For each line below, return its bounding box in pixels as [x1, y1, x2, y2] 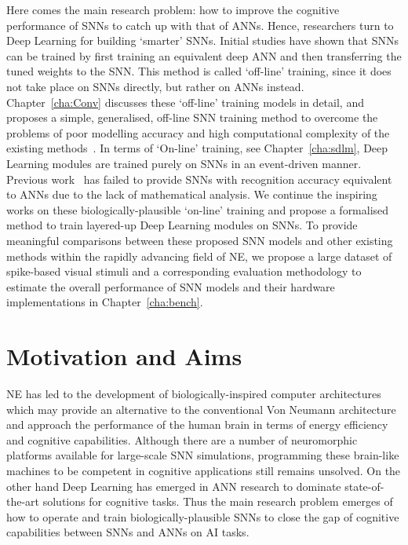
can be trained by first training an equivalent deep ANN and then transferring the [6, 47, 402, 64]
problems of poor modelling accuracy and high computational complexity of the [6, 124, 390, 141]
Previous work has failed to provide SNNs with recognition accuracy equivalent [6, 170, 392, 187]
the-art [6, 493, 40, 510]
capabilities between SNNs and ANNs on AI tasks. [6, 524, 250, 540]
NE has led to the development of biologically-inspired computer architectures [6, 386, 381, 401]
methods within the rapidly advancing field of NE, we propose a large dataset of [6, 247, 392, 264]
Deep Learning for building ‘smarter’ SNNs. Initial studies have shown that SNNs [6, 32, 399, 49]
